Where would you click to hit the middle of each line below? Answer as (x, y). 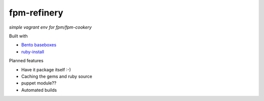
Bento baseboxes (39, 45)
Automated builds (39, 90)
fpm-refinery (36, 13)
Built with (18, 36)
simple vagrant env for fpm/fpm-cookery (50, 27)
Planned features (26, 61)
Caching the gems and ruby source (57, 76)
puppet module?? (39, 83)
